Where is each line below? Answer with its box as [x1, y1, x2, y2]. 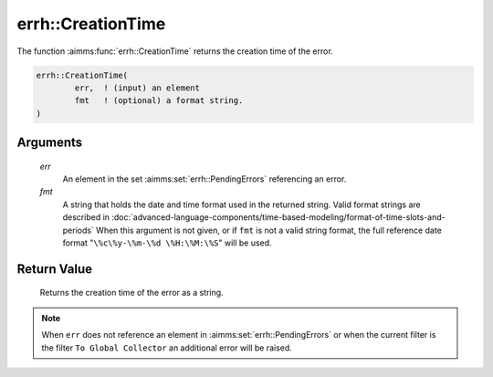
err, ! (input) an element [74, 82, 201, 93]
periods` [62, 225, 95, 236]
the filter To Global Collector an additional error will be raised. [41, 342, 292, 353]
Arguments [16, 135, 83, 151]
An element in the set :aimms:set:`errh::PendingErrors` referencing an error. [62, 173, 347, 184]
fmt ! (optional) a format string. [74, 96, 244, 106]
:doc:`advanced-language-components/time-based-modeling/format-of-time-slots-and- [110, 212, 446, 223]
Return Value [16, 261, 93, 277]
